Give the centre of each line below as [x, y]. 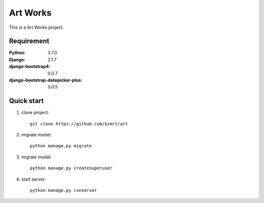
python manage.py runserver [64, 191]
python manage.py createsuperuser [71, 168]
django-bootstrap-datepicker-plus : [46, 80]
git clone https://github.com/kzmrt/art [79, 124]
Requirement [29, 41]
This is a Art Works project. [36, 27]
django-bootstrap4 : [30, 66]
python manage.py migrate [61, 146]
